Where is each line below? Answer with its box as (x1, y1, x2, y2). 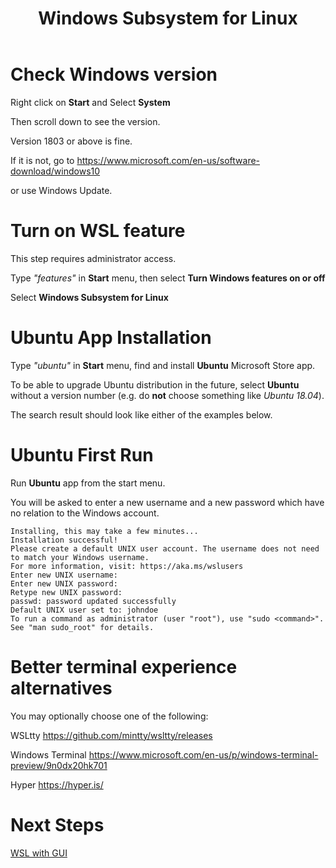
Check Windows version (10, 63, 218, 86)
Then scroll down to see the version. (10, 115, 161, 127)
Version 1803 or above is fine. (10, 135, 133, 147)
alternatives (10, 677, 113, 699)
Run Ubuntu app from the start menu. (10, 477, 166, 489)
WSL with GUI (10, 847, 68, 859)
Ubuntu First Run (10, 444, 154, 466)
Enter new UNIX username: (10, 570, 118, 580)
